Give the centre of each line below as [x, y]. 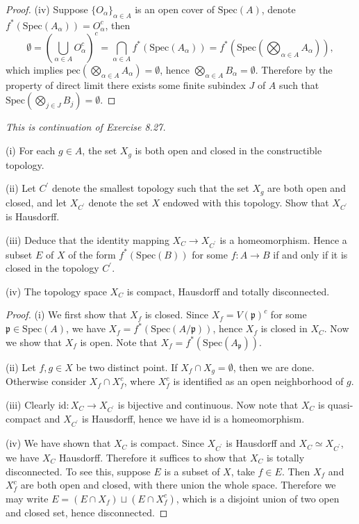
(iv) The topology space [56, 291]
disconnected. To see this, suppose [78, 471]
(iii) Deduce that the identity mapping [87, 239]
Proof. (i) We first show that [66, 314]
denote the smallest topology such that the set [150, 188]
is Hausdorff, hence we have [141, 419]
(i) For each [31, 150]
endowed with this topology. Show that [246, 202]
